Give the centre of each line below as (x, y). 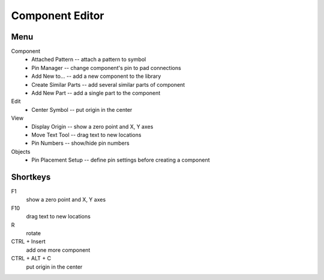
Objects (21, 151)
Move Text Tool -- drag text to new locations (86, 135)
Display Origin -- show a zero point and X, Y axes (92, 126)
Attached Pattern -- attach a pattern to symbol (89, 59)
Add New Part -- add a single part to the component (96, 93)
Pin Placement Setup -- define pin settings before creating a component (121, 160)
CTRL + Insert (28, 242)
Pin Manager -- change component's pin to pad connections (106, 68)
